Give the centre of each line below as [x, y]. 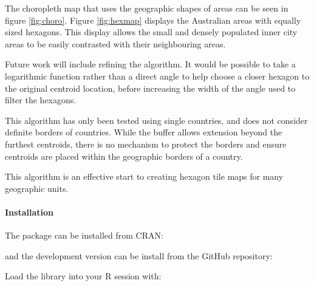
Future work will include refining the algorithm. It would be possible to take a [150, 64]
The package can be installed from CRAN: [84, 235]
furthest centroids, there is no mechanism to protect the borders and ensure [146, 144]
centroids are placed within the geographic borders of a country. [124, 156]
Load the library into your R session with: [83, 276]
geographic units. [37, 188]
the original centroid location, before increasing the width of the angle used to [150, 88]
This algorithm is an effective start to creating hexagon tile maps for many [144, 176]
